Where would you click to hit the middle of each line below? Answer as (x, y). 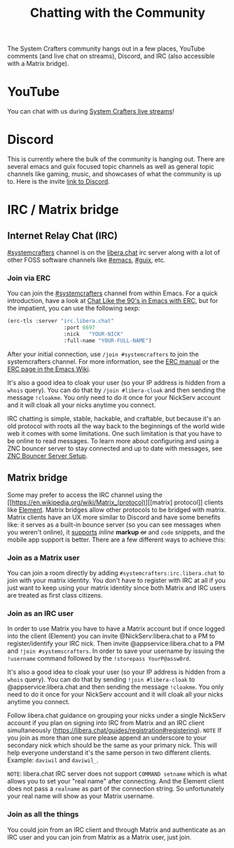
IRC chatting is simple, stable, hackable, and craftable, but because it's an (114, 418)
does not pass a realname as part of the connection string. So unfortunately (116, 789)
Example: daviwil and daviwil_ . (53, 760)
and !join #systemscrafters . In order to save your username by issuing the (116, 651)
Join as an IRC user (41, 613)
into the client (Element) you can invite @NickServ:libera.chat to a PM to (111, 636)
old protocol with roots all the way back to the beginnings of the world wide (116, 426)
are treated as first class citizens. (55, 595)
